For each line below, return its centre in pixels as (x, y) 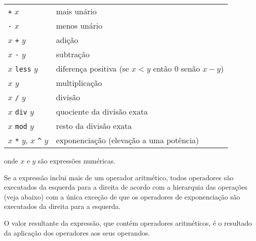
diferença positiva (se (92, 68)
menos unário (79, 25)
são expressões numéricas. (77, 161)
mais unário (76, 11)
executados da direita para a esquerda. (62, 206)
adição (67, 40)
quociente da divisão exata (102, 111)
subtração (73, 54)
